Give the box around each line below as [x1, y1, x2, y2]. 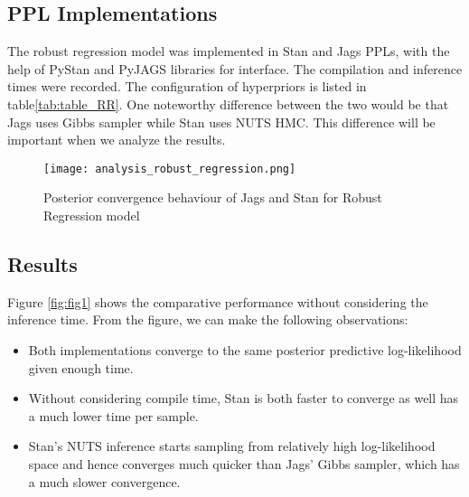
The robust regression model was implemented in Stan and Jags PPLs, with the [7, 42, 450, 61]
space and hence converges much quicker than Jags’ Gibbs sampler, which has [28, 454, 460, 473]
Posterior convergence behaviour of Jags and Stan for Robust [43, 188, 382, 207]
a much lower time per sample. [28, 406, 199, 425]
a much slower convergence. [28, 472, 181, 491]
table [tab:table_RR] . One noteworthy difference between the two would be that [7, 94, 449, 113]
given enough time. [28, 358, 134, 377]
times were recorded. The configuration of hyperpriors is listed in [7, 77, 367, 96]
